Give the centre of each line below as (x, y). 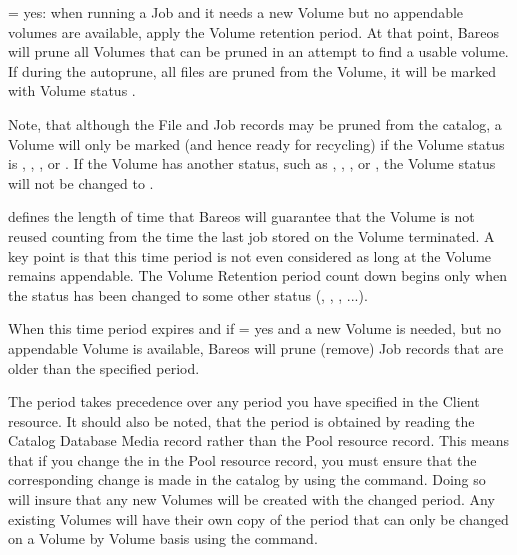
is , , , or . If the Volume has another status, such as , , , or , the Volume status (252, 163)
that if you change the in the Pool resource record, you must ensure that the (242, 459)
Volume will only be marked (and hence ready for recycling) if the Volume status (256, 143)
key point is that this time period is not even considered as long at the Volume (250, 255)
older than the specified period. (104, 367)
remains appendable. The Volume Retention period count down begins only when (258, 275)
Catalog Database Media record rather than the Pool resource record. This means (259, 440)
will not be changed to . (81, 182)
